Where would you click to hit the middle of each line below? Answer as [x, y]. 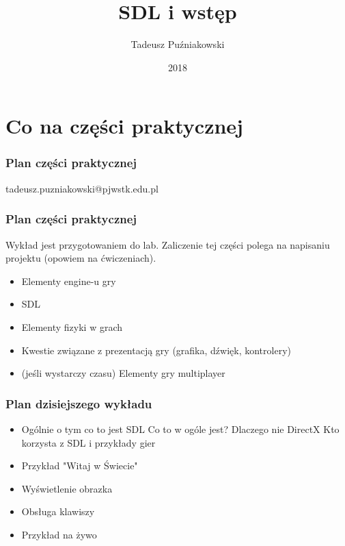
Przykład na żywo [59, 534]
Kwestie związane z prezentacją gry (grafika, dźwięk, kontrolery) [156, 350]
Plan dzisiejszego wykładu [79, 403]
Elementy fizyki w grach [72, 326]
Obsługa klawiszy [58, 511]
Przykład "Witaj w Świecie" [80, 466]
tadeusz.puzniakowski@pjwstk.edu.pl [82, 188]
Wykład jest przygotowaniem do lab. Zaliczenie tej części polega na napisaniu [168, 244]
